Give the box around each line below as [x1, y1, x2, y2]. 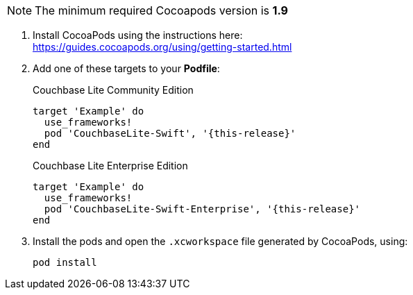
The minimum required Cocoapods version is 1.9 [35, 3, 288, 17]
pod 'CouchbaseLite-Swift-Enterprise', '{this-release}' [44, 203, 361, 214]
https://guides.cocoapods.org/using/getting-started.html [33, 41, 292, 53]
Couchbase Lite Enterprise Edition [33, 160, 188, 171]
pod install [33, 257, 97, 268]
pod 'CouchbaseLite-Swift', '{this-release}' [44, 128, 296, 139]
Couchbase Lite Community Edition [33, 84, 194, 96]
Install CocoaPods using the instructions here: [33, 29, 243, 41]
